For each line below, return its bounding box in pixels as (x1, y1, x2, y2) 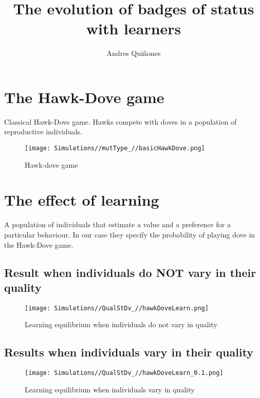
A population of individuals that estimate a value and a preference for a (4, 219, 231, 230)
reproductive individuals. (4, 126, 82, 137)
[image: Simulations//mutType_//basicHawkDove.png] (25, 145, 205, 152)
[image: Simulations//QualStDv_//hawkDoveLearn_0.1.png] (25, 369, 224, 377)
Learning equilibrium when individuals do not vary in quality (25, 319, 217, 330)
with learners (86, 18, 181, 39)
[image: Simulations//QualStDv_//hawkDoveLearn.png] (25, 304, 209, 312)
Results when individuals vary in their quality (4, 344, 254, 360)
